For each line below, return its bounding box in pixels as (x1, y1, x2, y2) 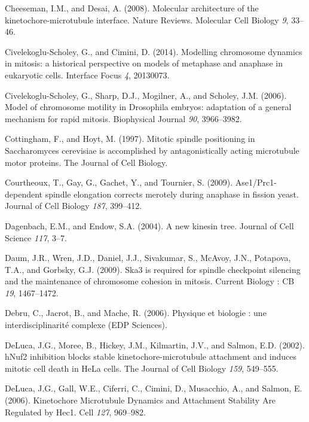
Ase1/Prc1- (235, 176, 277, 189)
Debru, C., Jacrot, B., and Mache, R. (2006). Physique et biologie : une (5, 306, 267, 319)
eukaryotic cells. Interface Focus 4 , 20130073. (5, 68, 170, 81)
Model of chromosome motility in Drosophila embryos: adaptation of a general (5, 101, 292, 113)
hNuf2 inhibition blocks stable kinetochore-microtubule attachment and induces (5, 350, 297, 363)
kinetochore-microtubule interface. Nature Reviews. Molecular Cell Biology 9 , (5, 13, 289, 26)
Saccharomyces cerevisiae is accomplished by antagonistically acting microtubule (5, 144, 299, 156)
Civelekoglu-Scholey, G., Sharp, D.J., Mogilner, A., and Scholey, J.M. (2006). (5, 89, 287, 101)
